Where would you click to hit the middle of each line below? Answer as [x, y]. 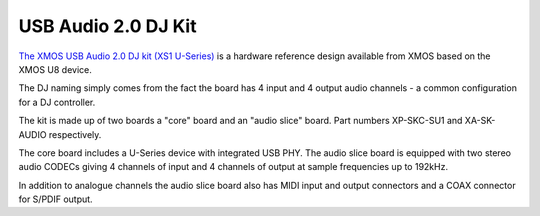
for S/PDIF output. [56, 199]
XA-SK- [480, 121]
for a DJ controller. [57, 102]
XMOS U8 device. [55, 69]
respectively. [75, 134]
